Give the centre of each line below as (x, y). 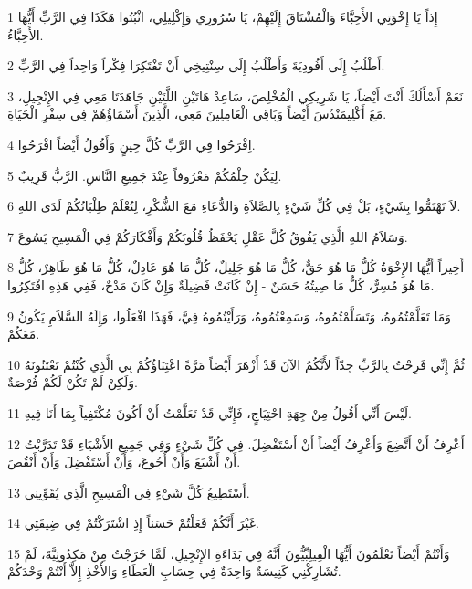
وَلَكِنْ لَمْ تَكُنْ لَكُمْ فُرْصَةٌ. (73, 382)
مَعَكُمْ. (24, 334)
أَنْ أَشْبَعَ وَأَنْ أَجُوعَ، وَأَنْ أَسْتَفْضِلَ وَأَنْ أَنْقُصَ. (124, 462)
